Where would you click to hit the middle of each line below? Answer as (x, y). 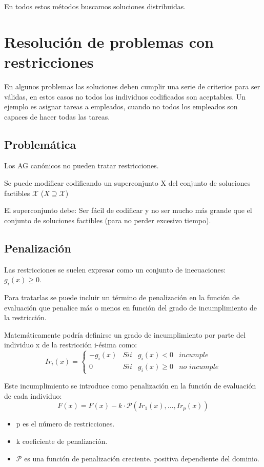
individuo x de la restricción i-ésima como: (71, 345)
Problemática (40, 144)
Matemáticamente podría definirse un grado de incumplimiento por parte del (125, 334)
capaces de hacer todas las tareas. (57, 116)
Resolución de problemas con (109, 41)
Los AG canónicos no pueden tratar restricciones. (82, 166)
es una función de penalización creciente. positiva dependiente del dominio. (142, 458)
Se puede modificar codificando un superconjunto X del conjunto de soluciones (127, 183)
